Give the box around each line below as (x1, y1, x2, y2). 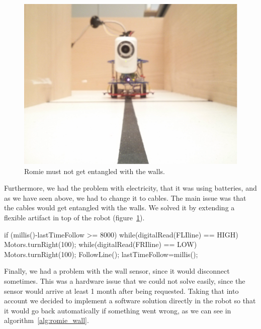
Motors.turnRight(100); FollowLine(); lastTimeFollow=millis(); (4, 249, 198, 259)
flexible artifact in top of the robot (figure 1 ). (4, 212, 145, 222)
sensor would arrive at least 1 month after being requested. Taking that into (4, 285, 239, 296)
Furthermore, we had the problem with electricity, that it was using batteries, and (4, 183, 257, 193)
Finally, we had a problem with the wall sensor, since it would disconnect (4, 266, 230, 276)
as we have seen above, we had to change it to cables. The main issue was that (4, 192, 246, 203)
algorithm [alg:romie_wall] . (4, 315, 89, 325)
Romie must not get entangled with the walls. (24, 166, 165, 176)
